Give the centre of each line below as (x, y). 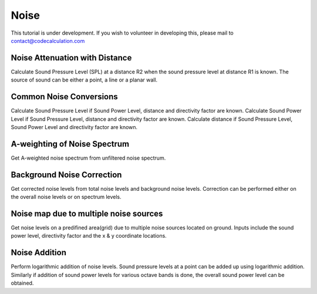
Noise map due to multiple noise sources (87, 213)
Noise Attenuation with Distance (71, 58)
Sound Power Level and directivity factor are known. (74, 127)
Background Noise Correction (66, 175)
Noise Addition (39, 253)
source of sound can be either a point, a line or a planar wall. (84, 80)
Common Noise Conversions (65, 97)
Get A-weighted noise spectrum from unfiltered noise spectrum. (88, 158)
